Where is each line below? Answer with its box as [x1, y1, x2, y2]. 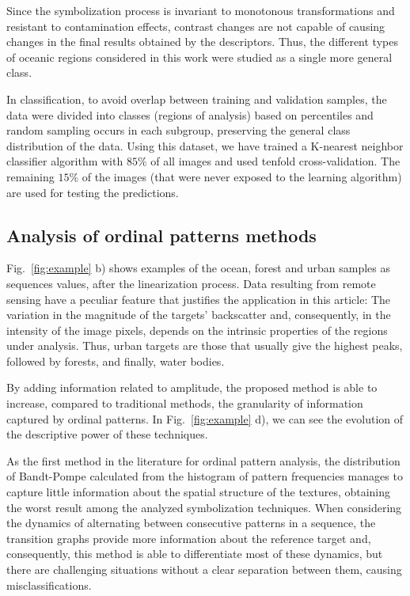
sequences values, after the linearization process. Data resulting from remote [6, 275, 376, 291]
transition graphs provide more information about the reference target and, [6, 530, 371, 546]
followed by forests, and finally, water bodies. [6, 352, 225, 369]
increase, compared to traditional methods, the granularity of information [6, 395, 363, 412]
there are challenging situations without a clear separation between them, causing [6, 561, 402, 578]
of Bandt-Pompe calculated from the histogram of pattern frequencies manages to [6, 468, 403, 484]
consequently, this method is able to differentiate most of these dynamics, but [6, 545, 383, 562]
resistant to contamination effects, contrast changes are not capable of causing [6, 17, 385, 34]
